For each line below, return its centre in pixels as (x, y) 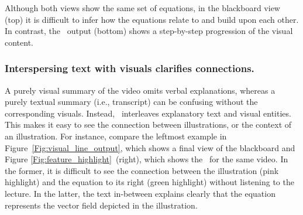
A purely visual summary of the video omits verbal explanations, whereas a (140, 90)
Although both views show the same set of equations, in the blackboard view (142, 8)
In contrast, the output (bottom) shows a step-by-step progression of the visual (149, 31)
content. (19, 42)
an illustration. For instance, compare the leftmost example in (116, 136)
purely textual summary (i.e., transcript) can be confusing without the (131, 102)
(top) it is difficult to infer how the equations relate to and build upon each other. (152, 19)
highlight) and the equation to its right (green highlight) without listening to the (149, 182)
